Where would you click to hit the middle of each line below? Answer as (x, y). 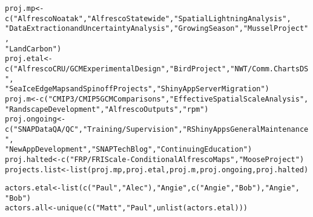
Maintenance (285, 129)
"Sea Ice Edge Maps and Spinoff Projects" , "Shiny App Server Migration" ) (137, 89)
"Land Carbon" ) (33, 49)
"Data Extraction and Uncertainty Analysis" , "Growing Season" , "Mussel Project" (157, 29)
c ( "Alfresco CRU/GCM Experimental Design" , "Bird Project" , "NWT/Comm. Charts (152, 69)
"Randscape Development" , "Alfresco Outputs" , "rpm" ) (107, 109)
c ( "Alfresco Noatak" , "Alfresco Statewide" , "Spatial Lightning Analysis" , (148, 18)
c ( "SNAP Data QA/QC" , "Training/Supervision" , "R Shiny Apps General (133, 129)
